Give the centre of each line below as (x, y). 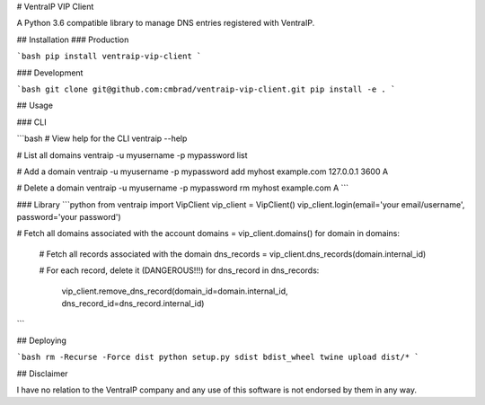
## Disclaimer (42, 374)
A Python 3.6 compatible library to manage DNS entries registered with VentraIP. (166, 23)
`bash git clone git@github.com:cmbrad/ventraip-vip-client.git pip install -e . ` (206, 89)
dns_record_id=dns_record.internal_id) (133, 304)
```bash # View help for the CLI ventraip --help (102, 138)
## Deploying (42, 340)
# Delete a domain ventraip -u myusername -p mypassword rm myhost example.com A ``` (183, 188)
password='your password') (69, 217)
